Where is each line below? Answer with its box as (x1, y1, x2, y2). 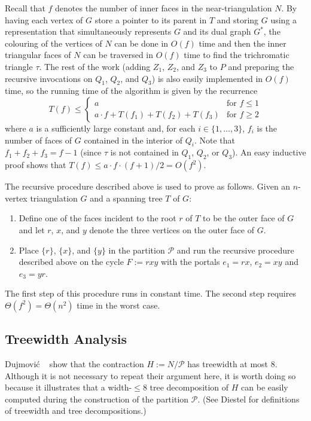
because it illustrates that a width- (5, 381, 132, 393)
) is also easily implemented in (151, 72, 263, 84)
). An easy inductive (232, 146, 306, 158)
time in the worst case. (77, 298, 160, 311)
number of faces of (5, 133, 72, 146)
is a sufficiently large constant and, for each (36, 121, 196, 134)
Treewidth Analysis (5, 330, 127, 348)
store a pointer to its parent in (94, 13, 207, 26)
